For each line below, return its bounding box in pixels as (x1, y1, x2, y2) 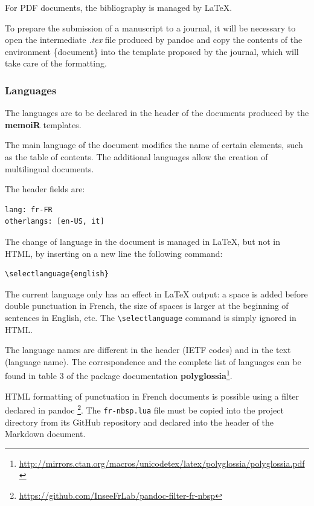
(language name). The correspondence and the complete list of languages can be (5, 355, 301, 368)
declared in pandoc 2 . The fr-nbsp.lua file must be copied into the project (5, 402, 284, 416)
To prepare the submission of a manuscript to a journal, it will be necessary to (5, 21, 296, 34)
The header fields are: (5, 183, 85, 195)
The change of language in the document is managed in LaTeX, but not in (5, 235, 281, 247)
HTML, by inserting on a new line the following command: (5, 247, 223, 259)
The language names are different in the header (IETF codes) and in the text (5, 343, 291, 356)
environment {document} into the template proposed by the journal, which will (5, 45, 299, 57)
